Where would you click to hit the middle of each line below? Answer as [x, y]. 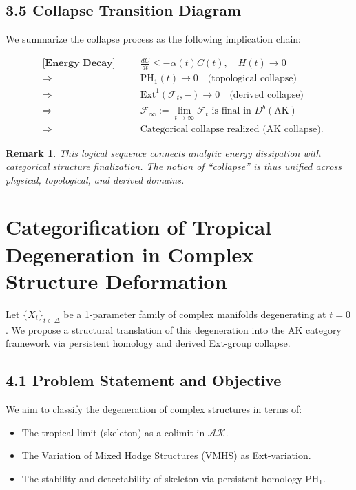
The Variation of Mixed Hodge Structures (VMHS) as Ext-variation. [166, 455]
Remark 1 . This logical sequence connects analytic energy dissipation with [163, 152]
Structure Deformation [116, 280]
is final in [231, 111]
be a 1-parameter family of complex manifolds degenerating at [195, 313]
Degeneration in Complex [130, 254]
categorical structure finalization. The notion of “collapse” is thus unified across [174, 166]
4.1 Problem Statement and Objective [144, 380]
